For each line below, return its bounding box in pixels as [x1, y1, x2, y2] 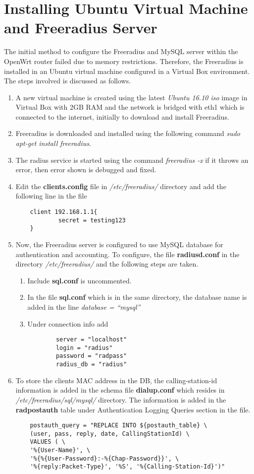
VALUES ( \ [30, 438, 66, 446]
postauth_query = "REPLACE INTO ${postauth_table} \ [30, 422, 207, 429]
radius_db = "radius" [55, 361, 127, 368]
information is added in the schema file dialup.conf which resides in [15, 385, 225, 395]
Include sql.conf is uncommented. [27, 275, 132, 285]
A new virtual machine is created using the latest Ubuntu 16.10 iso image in [15, 92, 248, 102]
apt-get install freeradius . [15, 138, 91, 148]
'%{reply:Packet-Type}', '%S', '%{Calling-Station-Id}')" [30, 463, 225, 471]
